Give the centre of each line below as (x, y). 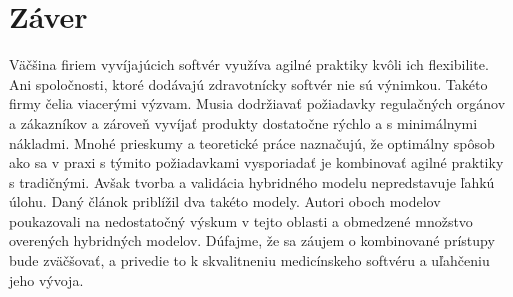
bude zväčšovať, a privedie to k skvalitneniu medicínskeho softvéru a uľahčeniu (249, 260)
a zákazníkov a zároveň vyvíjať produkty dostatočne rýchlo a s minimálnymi (243, 122)
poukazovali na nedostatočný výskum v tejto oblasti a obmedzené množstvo (241, 220)
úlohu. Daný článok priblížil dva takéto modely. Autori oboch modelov (225, 201)
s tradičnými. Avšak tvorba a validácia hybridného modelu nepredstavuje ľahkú (252, 181)
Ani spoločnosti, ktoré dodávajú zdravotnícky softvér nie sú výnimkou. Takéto (248, 83)
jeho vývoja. (46, 279)
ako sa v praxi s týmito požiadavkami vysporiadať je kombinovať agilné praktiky (256, 162)
